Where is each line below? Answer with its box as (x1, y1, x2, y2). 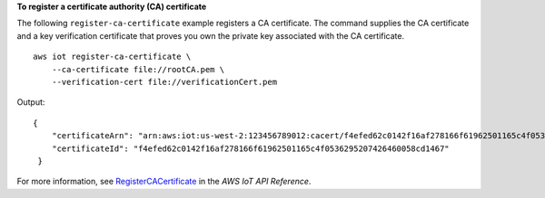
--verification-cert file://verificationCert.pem (51, 77, 277, 87)
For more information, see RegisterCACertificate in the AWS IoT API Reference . (16, 176, 312, 187)
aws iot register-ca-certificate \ (33, 52, 192, 62)
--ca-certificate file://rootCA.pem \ (51, 64, 225, 74)
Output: (16, 97, 45, 108)
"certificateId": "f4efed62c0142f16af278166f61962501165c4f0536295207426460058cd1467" (51, 143, 450, 154)
